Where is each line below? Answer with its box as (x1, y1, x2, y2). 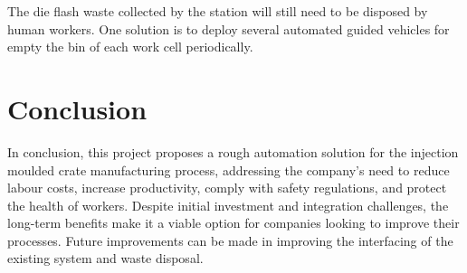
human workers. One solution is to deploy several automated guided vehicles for (7, 19, 450, 38)
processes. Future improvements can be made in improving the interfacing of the (7, 231, 453, 249)
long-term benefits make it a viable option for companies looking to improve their (7, 213, 460, 232)
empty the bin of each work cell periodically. (7, 37, 253, 56)
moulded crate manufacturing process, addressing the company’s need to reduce (7, 160, 450, 179)
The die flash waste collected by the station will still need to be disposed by (7, 2, 428, 20)
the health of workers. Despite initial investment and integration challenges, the (7, 195, 449, 214)
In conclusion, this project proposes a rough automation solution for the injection (7, 142, 459, 161)
